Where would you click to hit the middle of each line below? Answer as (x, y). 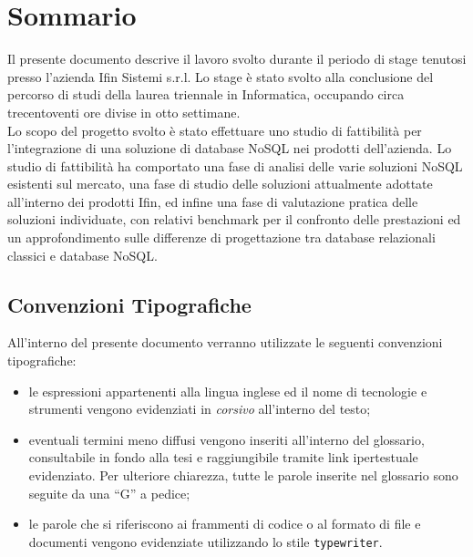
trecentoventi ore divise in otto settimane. (124, 112)
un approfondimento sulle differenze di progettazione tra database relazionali (221, 237)
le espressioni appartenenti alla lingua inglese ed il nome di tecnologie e (228, 391)
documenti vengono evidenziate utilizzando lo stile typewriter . (206, 541)
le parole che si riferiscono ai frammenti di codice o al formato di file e (225, 524)
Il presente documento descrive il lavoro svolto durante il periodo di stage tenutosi (237, 59)
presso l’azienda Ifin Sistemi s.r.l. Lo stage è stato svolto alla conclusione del (221, 76)
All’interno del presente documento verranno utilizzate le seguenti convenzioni (225, 342)
